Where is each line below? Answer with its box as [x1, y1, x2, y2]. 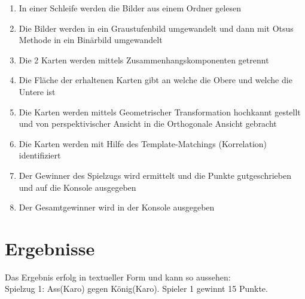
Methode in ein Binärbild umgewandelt [19, 33, 163, 46]
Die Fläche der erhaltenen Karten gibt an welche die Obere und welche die [19, 74, 292, 86]
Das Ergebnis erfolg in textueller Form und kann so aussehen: [5, 270, 231, 283]
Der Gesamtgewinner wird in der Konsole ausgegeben [19, 201, 215, 213]
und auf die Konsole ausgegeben [19, 181, 136, 193]
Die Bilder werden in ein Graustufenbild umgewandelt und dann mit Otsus [19, 22, 294, 34]
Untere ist [19, 85, 56, 97]
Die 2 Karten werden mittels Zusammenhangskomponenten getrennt [19, 53, 269, 66]
